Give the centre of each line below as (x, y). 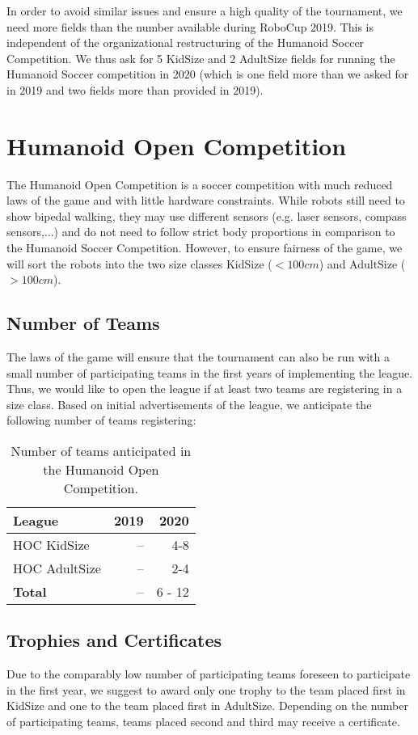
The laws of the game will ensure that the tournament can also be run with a (198, 357)
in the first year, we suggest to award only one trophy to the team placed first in (206, 689)
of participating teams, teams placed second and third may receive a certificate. (203, 721)
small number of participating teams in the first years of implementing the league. (210, 372)
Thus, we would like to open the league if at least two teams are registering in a (205, 389)
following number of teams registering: (101, 420)
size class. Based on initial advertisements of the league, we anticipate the (189, 404)
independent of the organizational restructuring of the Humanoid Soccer (186, 42)
